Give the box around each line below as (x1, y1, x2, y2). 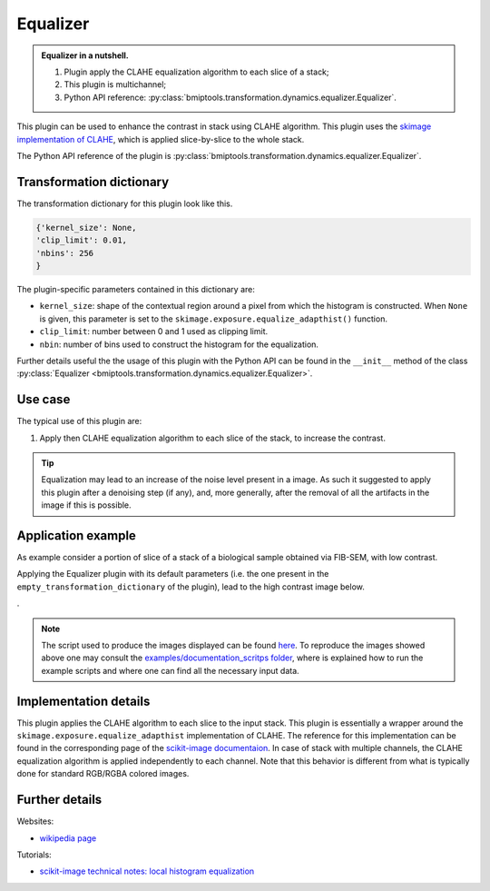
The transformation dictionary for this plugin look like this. (16, 198, 233, 209)
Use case (16, 391, 71, 408)
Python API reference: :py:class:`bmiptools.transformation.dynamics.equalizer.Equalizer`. (64, 92, 397, 103)
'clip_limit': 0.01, (35, 235, 127, 245)
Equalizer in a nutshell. (41, 50, 129, 61)
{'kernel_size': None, (35, 223, 137, 233)
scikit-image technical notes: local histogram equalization (39, 866, 255, 876)
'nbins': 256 (35, 248, 94, 258)
